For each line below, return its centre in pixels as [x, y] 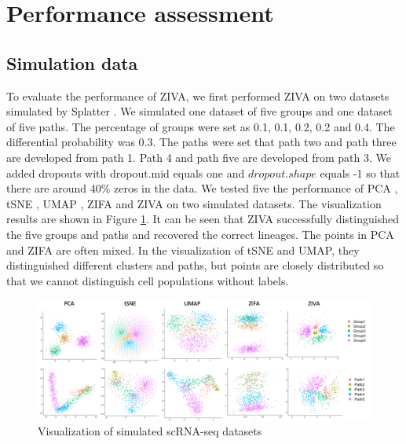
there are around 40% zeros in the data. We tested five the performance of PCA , [202, 188]
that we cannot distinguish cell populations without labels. [148, 280]
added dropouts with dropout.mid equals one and [126, 172]
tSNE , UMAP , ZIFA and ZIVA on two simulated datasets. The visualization [194, 203]
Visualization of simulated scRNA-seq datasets [150, 431]
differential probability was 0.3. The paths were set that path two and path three [201, 142]
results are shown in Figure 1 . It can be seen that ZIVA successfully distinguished [203, 219]
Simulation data [72, 62]
